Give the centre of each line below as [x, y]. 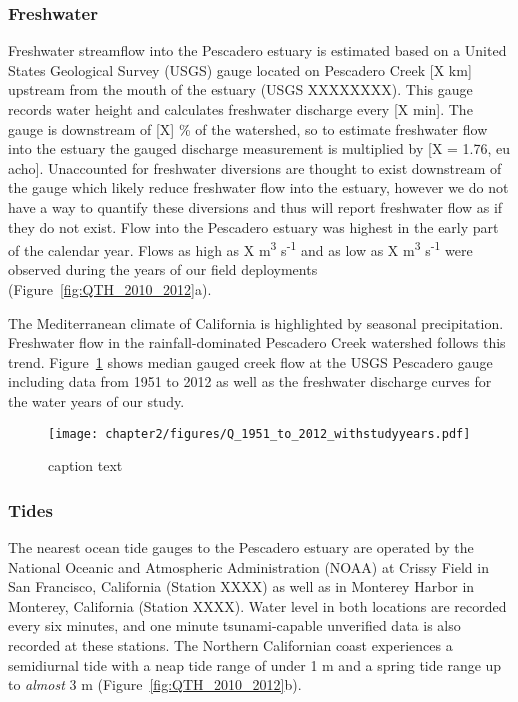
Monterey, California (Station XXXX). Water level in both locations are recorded [257, 605]
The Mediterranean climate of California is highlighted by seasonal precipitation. [256, 322]
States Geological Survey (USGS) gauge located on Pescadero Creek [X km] [240, 69]
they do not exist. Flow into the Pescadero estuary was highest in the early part [253, 226]
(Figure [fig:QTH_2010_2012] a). [110, 289]
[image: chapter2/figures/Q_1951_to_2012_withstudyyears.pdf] [259, 433]
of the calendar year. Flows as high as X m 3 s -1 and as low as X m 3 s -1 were [240, 248]
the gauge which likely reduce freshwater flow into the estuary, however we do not [258, 187]
